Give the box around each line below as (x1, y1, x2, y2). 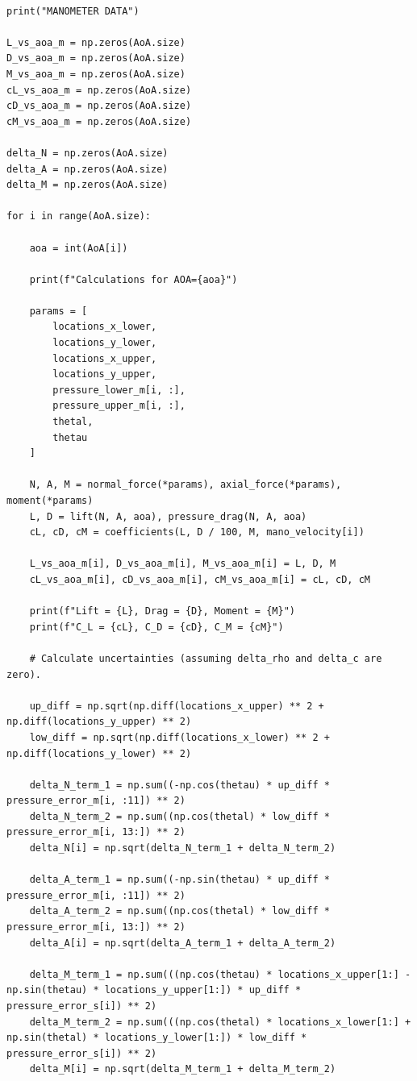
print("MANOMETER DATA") (6, 5, 140, 17)
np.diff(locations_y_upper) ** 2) (6, 716, 192, 728)
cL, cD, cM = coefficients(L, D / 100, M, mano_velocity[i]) (29, 526, 365, 538)
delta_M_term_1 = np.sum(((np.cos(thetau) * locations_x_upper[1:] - (29, 968, 411, 980)
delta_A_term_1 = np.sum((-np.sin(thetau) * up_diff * (29, 874, 330, 886)
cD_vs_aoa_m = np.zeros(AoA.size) (6, 100, 192, 112)
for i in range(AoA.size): (6, 210, 151, 222)
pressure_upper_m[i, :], (52, 400, 186, 412)
